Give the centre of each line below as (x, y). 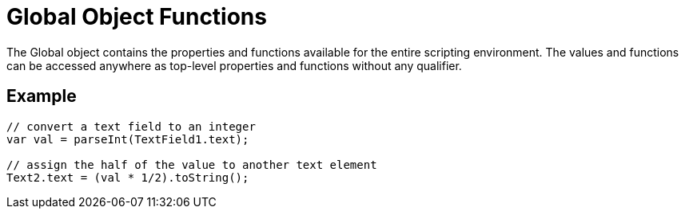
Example (42, 96)
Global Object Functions (137, 17)
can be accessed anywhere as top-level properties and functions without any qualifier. (234, 65)
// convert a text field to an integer (131, 126)
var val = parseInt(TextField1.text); (128, 139)
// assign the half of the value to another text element (192, 164)
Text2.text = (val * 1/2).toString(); (128, 177)
